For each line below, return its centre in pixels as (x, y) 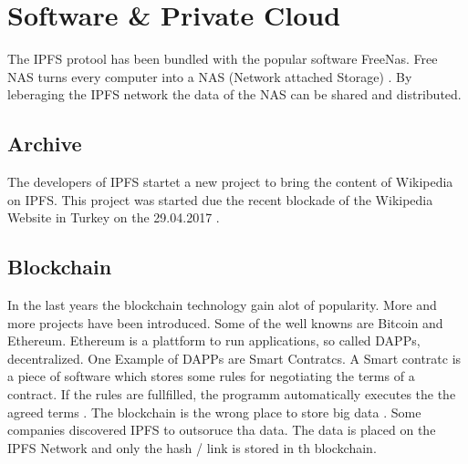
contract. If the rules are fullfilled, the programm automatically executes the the (232, 394)
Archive (45, 144)
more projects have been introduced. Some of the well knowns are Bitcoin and (225, 322)
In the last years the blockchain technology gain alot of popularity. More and (222, 305)
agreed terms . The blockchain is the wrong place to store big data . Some (214, 412)
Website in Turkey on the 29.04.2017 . (114, 217)
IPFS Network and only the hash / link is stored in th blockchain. (192, 447)
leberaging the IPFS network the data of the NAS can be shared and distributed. (234, 94)
